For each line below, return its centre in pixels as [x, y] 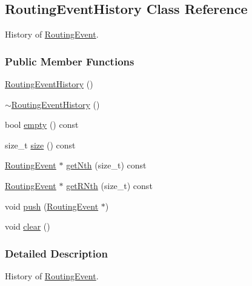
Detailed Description [56, 253]
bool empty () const [42, 125]
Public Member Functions [70, 61]
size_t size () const [40, 145]
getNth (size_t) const [106, 165]
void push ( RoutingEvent [52, 206]
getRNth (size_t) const [109, 185]
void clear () [28, 226]
